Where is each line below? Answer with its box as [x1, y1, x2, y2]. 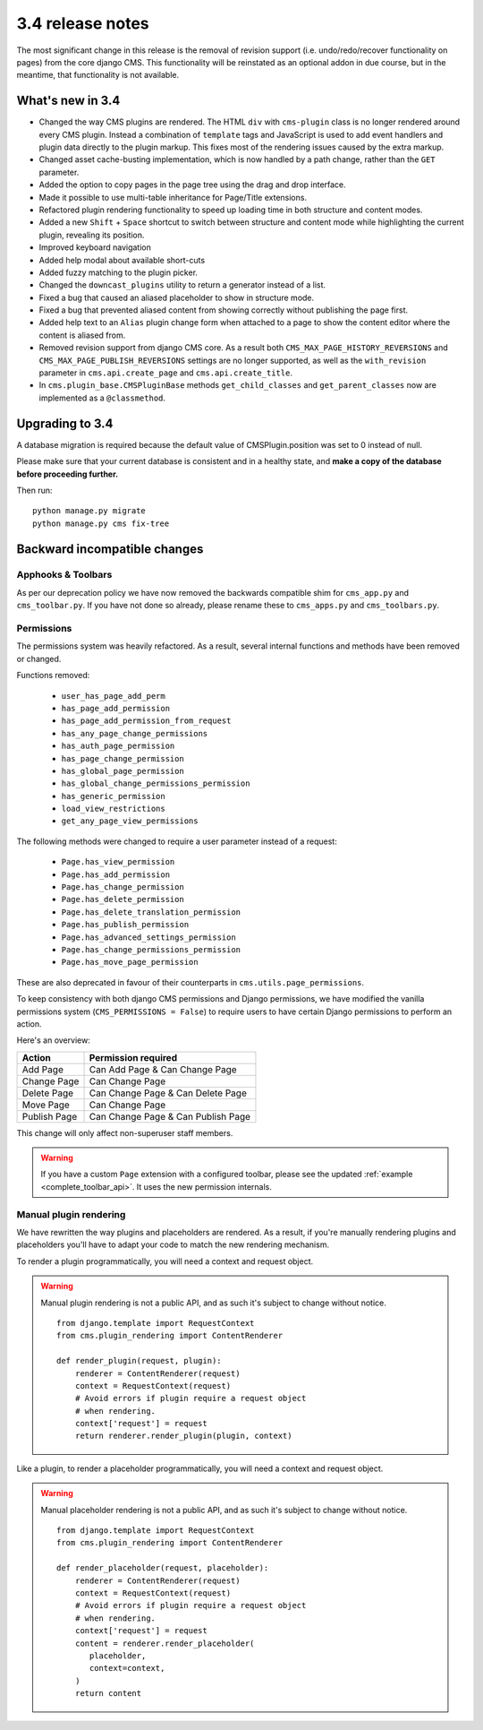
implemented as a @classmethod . [38, 392, 165, 403]
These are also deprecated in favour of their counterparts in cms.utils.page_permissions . [16, 977, 365, 987]
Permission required [89, 1051, 178, 1063]
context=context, [89, 1663, 165, 1674]
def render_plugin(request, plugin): [56, 1356, 223, 1366]
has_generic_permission [61, 791, 165, 801]
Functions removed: [16, 670, 90, 681]
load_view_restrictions [61, 804, 165, 814]
